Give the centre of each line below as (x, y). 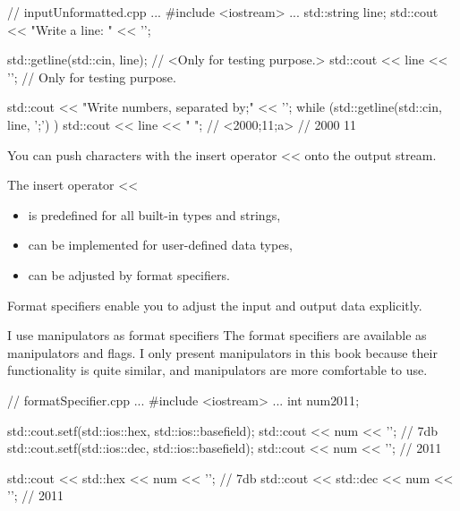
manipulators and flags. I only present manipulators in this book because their (222, 352)
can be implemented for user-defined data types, (160, 245)
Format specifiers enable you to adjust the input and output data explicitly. (215, 305)
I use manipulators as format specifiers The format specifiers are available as (217, 335)
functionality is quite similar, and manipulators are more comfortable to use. (217, 370)
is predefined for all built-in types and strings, (154, 214)
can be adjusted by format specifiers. (129, 274)
